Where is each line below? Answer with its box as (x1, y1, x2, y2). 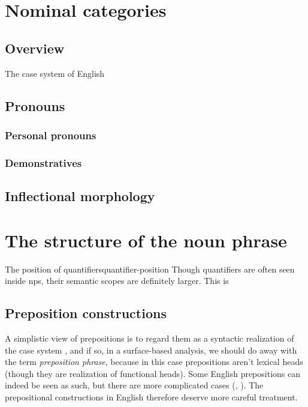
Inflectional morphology (5, 187, 155, 205)
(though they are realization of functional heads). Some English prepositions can (5, 367, 301, 379)
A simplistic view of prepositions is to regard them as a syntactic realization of (5, 331, 294, 344)
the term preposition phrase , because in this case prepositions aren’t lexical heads (5, 355, 303, 368)
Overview (5, 38, 65, 57)
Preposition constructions (5, 304, 167, 322)
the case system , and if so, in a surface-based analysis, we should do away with (5, 343, 297, 356)
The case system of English (5, 67, 105, 79)
